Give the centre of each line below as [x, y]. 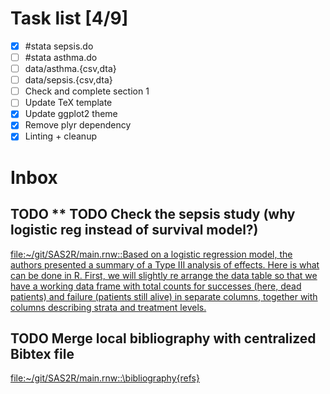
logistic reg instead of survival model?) [134, 230]
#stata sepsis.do [59, 46]
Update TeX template [68, 103]
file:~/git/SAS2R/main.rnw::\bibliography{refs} [105, 378]
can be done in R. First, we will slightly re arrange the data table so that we [164, 275]
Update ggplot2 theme [71, 114]
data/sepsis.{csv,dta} [68, 80]
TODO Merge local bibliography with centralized [163, 338]
